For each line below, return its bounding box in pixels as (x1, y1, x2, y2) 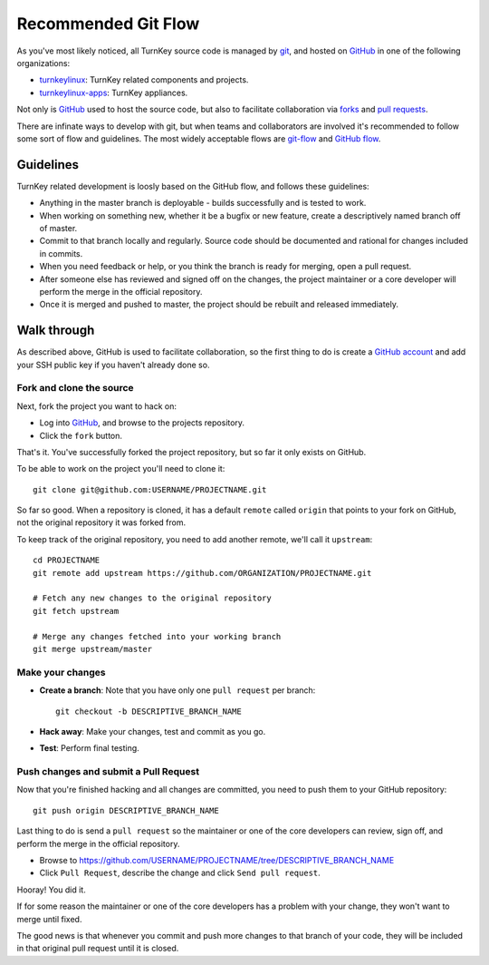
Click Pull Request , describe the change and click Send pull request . (39, 867, 321, 879)
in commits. (39, 248, 83, 258)
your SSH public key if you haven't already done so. (16, 359, 210, 370)
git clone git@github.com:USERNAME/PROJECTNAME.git (33, 484, 267, 494)
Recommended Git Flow (16, 14, 200, 34)
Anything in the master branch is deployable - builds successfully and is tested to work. (39, 198, 367, 209)
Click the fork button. (39, 430, 122, 441)
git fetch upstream (33, 606, 120, 616)
